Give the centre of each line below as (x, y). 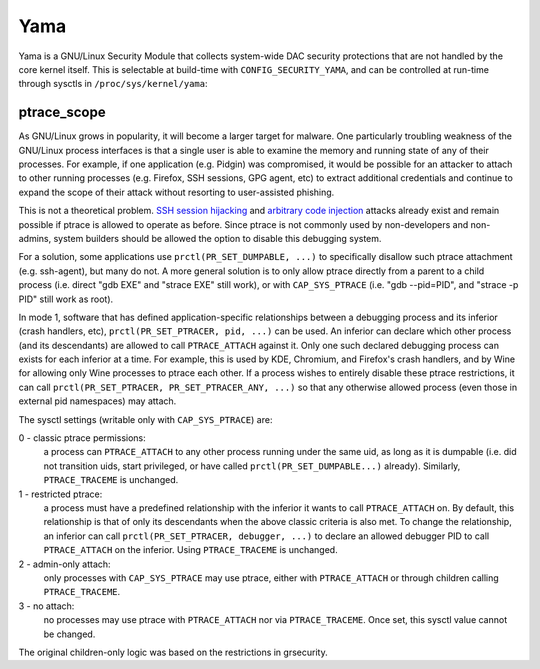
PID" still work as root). (66, 299)
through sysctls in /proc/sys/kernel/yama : (113, 84)
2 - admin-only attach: (64, 564)
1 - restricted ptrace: (60, 494)
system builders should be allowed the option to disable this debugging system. (217, 238)
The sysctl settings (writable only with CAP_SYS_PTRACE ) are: (145, 419)
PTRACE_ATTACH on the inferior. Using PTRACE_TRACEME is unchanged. (191, 550)
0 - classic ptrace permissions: (82, 438)
